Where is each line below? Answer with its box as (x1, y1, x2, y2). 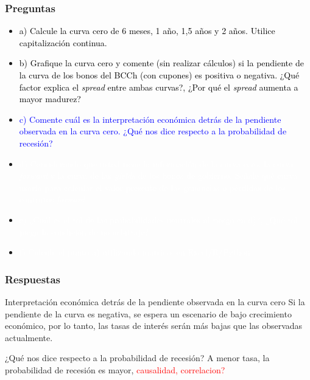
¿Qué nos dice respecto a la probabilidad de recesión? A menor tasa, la (5, 351, 270, 364)
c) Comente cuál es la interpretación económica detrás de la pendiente (19, 112, 281, 125)
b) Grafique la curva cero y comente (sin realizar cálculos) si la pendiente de (19, 57, 304, 69)
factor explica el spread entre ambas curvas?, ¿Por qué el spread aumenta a (19, 80, 298, 93)
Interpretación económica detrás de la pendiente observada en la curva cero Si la (5, 295, 305, 308)
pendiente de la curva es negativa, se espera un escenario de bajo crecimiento (5, 307, 292, 320)
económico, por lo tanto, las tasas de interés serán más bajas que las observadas (5, 319, 303, 332)
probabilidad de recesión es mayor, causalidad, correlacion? (5, 363, 225, 376)
